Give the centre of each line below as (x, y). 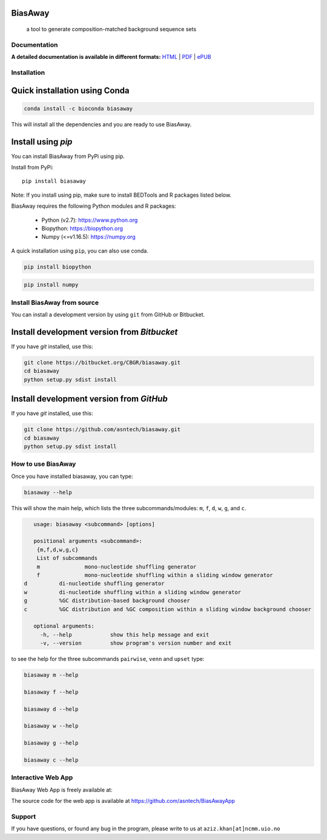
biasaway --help (48, 492)
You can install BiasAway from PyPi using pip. (68, 156)
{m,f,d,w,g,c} (58, 549)
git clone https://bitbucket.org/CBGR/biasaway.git (102, 362)
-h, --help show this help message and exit (124, 634)
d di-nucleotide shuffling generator (94, 584)
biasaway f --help (51, 692)
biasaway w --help (51, 726)
